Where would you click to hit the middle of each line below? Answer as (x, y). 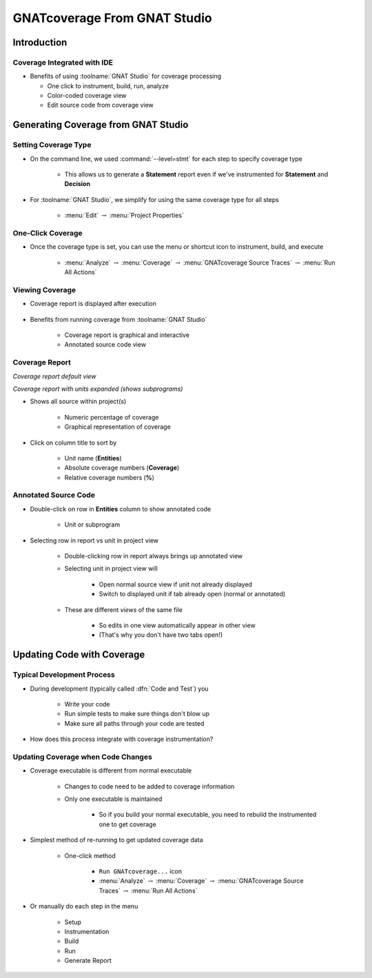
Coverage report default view (54, 376)
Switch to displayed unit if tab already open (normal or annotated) (192, 594)
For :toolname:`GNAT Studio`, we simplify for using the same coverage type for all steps (154, 199)
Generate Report (88, 961)
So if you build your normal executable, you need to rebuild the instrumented (208, 815)
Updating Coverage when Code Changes (83, 757)
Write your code (87, 704)
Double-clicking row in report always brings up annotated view (154, 556)
